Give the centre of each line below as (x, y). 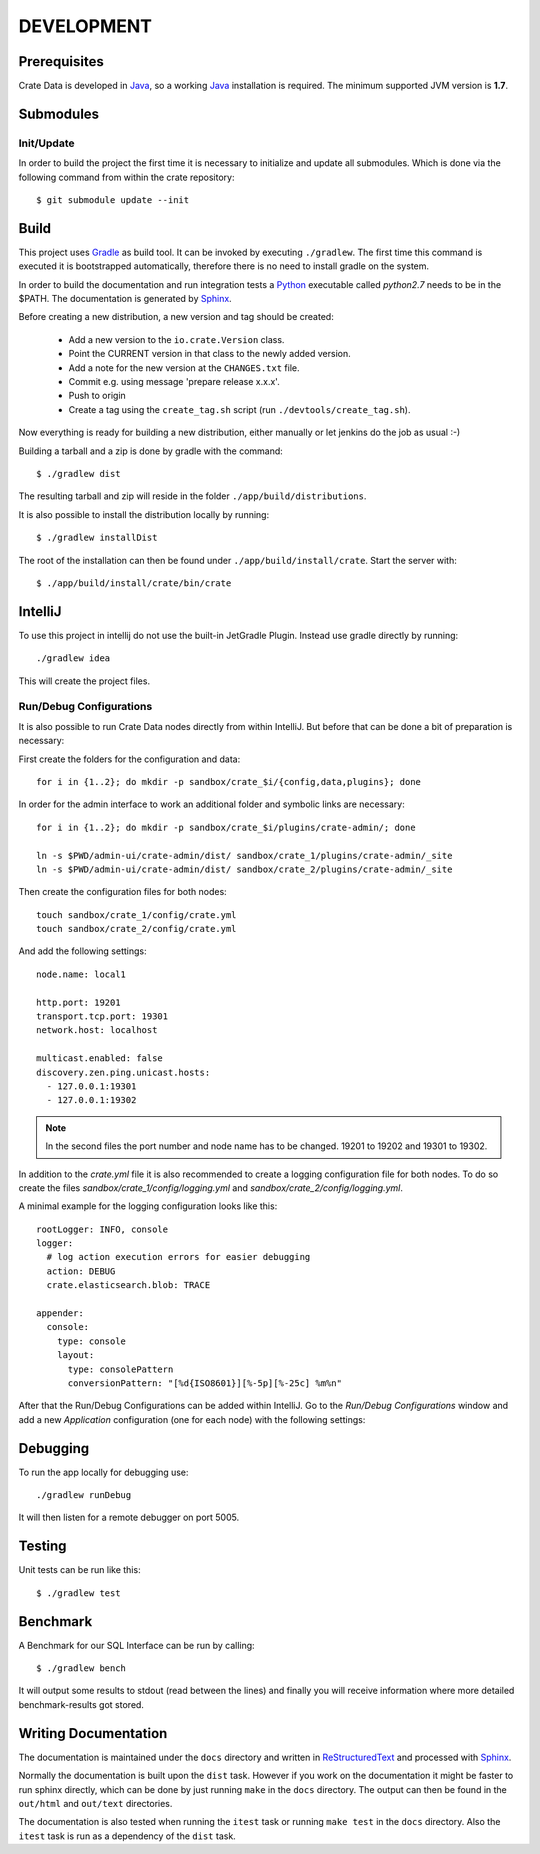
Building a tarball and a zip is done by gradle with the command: (151, 451)
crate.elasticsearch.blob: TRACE (128, 1285)
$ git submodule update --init (113, 200)
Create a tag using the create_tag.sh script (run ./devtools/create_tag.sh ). (239, 409)
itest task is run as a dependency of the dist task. (127, 1836)
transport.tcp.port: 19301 (102, 1016)
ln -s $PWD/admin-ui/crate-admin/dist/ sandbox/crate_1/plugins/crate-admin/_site (244, 855)
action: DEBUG (81, 1271)
